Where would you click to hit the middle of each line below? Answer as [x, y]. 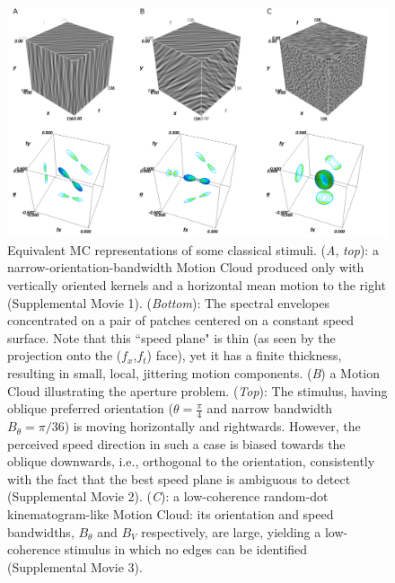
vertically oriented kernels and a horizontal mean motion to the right [197, 285]
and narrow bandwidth [270, 408]
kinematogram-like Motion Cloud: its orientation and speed [171, 514]
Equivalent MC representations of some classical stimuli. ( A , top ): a [193, 249]
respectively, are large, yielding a [231, 531]
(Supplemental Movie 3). [75, 566]
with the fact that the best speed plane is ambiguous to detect [179, 478]
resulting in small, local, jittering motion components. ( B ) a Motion [194, 373]
